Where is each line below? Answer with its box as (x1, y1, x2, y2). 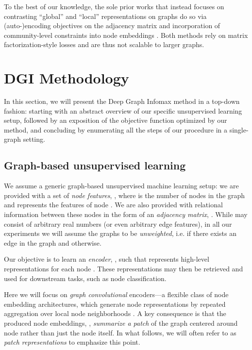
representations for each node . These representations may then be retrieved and (4, 264, 243, 274)
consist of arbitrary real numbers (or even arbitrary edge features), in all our (4, 218, 232, 229)
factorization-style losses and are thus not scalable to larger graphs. (4, 39, 204, 50)
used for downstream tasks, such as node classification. (4, 273, 167, 283)
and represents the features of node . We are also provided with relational (4, 200, 223, 210)
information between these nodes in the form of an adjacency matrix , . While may (4, 209, 248, 219)
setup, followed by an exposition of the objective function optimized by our (4, 115, 227, 125)
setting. (23, 134, 45, 144)
